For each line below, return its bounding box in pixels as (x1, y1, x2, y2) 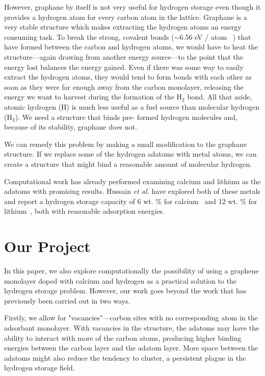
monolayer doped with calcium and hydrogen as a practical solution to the (4, 275, 237, 286)
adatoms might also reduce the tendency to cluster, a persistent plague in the (4, 352, 246, 363)
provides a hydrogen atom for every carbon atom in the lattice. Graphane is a (4, 11, 247, 22)
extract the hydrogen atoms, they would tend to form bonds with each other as (4, 71, 252, 82)
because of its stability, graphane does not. (4, 121, 137, 132)
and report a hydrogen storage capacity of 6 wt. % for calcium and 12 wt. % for (4, 195, 257, 206)
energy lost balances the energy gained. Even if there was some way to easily (4, 61, 244, 72)
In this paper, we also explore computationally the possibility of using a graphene (4, 265, 259, 275)
